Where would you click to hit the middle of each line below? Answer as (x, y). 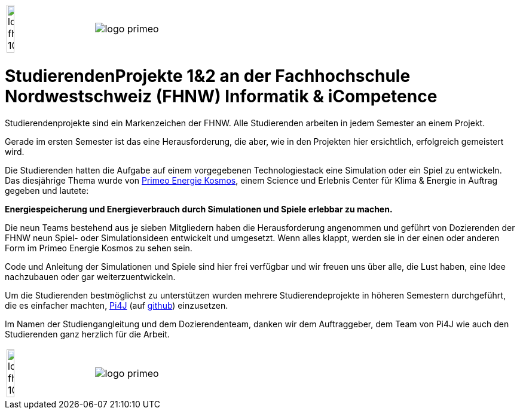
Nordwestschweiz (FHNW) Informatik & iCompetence (221, 96)
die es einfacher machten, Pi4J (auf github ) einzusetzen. (117, 305)
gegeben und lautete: (47, 190)
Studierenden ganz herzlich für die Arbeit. (87, 334)
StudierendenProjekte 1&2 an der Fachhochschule (208, 76)
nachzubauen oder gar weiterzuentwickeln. (90, 276)
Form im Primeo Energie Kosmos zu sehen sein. (99, 248)
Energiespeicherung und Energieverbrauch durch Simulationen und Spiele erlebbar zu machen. (199, 209)
